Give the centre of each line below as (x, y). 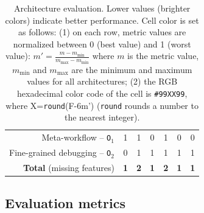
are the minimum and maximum (132, 69)
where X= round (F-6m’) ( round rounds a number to (102, 105)
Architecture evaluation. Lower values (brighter (102, 8)
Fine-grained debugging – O (60, 152)
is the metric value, (163, 56)
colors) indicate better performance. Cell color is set (102, 20)
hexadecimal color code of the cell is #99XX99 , (102, 93)
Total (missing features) (69, 167)
